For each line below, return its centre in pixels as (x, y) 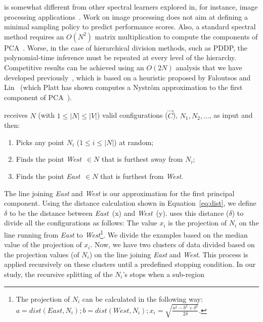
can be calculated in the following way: (142, 298)
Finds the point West (49, 159)
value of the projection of (43, 244)
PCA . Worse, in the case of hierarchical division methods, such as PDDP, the (126, 47)
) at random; (134, 142)
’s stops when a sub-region (164, 274)
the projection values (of (42, 254)
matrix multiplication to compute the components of (176, 36)
